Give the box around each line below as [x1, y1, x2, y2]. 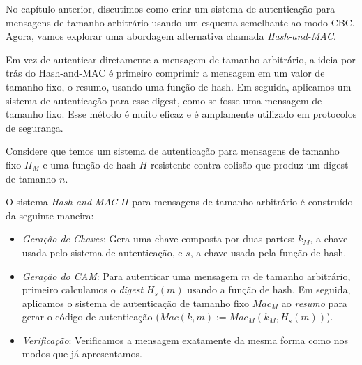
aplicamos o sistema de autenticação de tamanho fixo [22, 295, 250, 310]
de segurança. [6, 120, 63, 134]
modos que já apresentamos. [22, 346, 142, 361]
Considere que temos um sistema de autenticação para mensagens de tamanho [6, 143, 340, 158]
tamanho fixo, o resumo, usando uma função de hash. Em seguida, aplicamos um [6, 79, 352, 93]
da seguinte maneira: [6, 208, 94, 222]
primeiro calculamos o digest [22, 282, 144, 297]
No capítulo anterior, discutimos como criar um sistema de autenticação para [6, 1, 335, 15]
